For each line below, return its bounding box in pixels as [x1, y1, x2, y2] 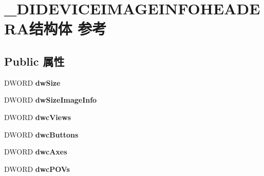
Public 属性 [4, 53, 65, 69]
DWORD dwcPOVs [4, 163, 70, 174]
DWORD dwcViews [4, 111, 71, 122]
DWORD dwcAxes [4, 146, 67, 157]
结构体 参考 [29, 18, 107, 39]
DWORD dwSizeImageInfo [4, 94, 97, 105]
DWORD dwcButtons [4, 129, 79, 140]
